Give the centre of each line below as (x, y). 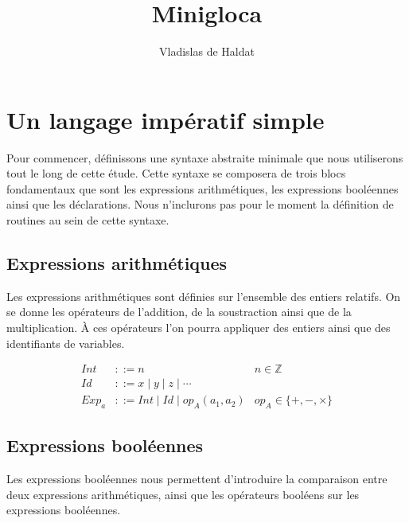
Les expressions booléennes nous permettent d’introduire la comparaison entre (197, 479)
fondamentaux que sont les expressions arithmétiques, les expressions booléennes (203, 188)
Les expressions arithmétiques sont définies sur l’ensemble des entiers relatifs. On (204, 296)
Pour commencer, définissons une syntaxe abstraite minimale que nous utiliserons (205, 157)
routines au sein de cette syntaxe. (88, 220)
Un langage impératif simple (166, 119)
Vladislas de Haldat (207, 51)
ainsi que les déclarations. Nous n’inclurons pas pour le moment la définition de (200, 204)
